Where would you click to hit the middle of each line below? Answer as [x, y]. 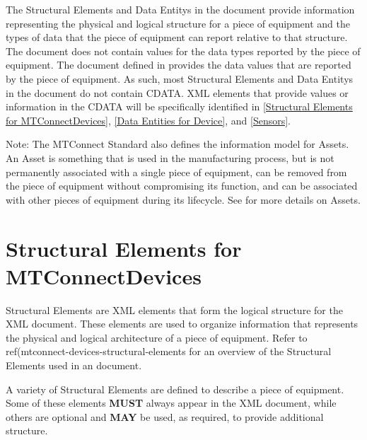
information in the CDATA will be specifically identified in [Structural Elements [179, 106]
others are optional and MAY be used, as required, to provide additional [165, 416]
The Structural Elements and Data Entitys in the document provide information [180, 9]
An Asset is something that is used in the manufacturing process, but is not [170, 157]
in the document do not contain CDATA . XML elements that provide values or [177, 92]
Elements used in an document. [74, 365]
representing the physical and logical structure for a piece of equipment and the [178, 23]
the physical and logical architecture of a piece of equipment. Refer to [157, 337]
